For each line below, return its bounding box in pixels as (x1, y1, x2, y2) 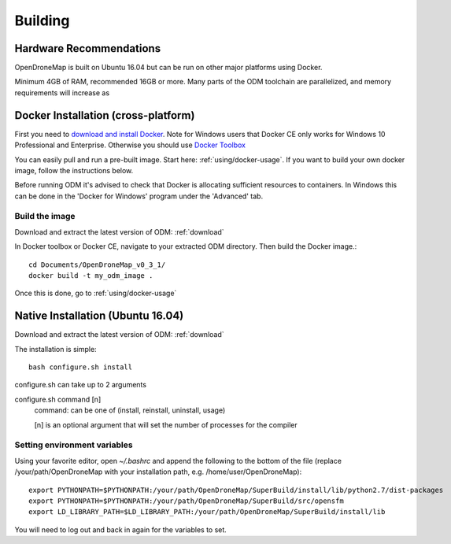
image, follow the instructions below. (14, 165, 134, 175)
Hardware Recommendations (14, 42, 161, 55)
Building (14, 12, 70, 29)
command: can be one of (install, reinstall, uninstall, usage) (34, 405, 226, 415)
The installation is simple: (14, 344, 98, 353)
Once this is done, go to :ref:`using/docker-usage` (14, 288, 177, 298)
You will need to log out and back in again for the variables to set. (14, 524, 227, 535)
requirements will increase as (14, 87, 110, 98)
